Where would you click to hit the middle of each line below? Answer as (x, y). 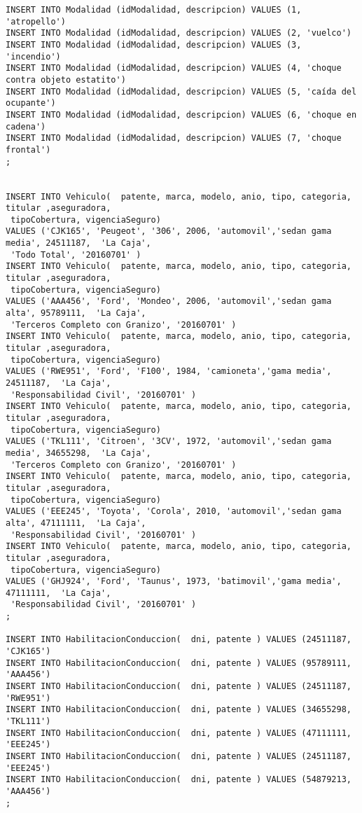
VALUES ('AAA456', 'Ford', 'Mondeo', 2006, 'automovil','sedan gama (169, 301)
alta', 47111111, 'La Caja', (76, 523)
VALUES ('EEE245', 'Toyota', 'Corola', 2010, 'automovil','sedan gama (174, 512)
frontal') (28, 150)
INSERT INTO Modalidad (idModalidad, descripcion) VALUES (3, (154, 44)
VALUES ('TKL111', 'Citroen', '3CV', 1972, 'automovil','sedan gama (169, 442)
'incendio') (33, 56)
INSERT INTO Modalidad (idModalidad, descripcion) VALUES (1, (154, 10)
